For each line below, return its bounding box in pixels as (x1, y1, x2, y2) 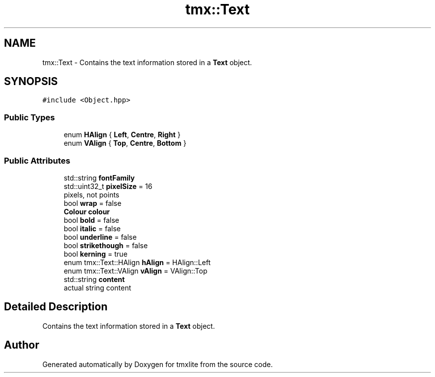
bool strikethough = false (64, 241, 148, 250)
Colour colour (64, 207, 110, 216)
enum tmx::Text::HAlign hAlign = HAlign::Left (64, 258, 211, 267)
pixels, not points (64, 190, 120, 199)
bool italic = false (64, 224, 121, 233)
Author (4, 339, 39, 352)
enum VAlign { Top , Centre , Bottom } (64, 139, 187, 148)
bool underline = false (64, 232, 137, 241)
